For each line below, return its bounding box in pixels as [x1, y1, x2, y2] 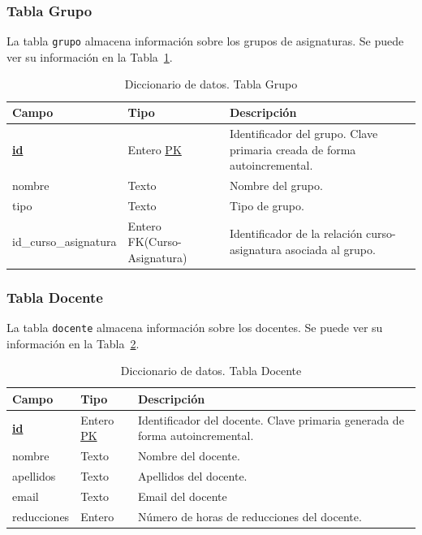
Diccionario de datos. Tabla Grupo [124, 76, 298, 93]
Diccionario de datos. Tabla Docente [120, 362, 302, 379]
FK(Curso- [127, 233, 182, 250]
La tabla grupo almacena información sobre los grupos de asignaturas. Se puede [6, 32, 404, 50]
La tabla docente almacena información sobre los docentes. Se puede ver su [6, 319, 383, 336]
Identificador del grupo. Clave [230, 124, 378, 141]
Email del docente [137, 487, 227, 504]
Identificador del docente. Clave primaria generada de [137, 411, 404, 428]
